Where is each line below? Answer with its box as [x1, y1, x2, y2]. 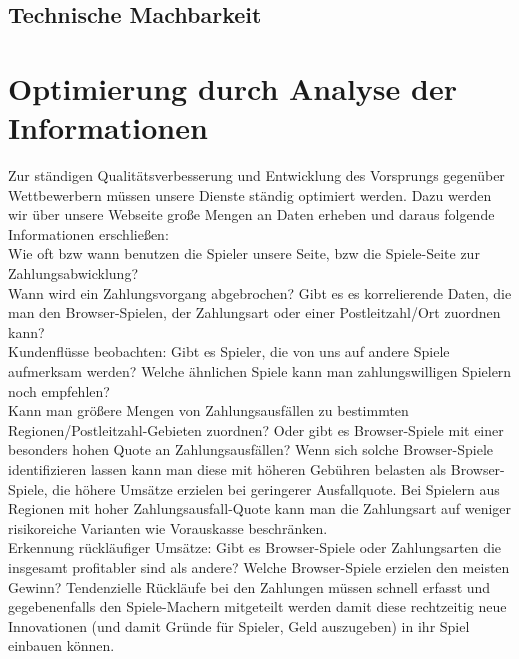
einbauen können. [8, 635, 115, 656]
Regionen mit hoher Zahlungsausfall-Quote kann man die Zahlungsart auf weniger [8, 498, 512, 519]
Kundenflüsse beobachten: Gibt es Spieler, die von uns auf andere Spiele [8, 341, 450, 362]
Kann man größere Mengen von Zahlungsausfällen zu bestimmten [8, 400, 409, 421]
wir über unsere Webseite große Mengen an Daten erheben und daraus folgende [8, 204, 495, 225]
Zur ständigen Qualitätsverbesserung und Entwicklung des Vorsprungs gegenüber [8, 165, 505, 186]
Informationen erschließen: [8, 223, 169, 244]
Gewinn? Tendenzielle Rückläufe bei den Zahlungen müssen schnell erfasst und [8, 576, 491, 597]
